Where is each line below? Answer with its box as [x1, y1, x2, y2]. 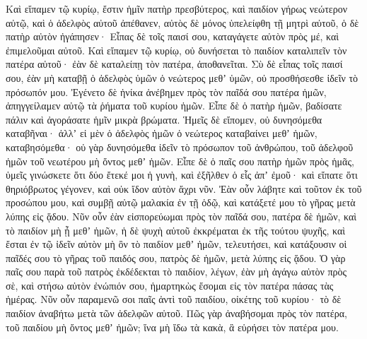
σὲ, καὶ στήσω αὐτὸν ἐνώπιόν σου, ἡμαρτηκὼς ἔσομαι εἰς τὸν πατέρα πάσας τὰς [6, 278, 334, 292]
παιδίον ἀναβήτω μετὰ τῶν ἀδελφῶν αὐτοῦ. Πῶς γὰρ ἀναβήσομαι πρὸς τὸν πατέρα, [6, 306, 347, 321]
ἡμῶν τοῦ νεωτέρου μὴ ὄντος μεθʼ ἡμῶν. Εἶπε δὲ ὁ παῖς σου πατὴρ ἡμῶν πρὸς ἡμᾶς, [6, 153, 354, 168]
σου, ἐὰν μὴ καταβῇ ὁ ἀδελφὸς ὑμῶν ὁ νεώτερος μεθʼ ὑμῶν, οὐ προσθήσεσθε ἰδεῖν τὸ [6, 70, 359, 85]
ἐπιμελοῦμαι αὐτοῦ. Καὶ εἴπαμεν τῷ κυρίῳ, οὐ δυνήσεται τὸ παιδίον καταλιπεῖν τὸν [6, 42, 347, 57]
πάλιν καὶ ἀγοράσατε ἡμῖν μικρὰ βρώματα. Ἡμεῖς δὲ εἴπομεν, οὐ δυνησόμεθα [6, 112, 322, 126]
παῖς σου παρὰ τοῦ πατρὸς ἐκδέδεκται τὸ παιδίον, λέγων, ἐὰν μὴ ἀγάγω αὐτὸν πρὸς [6, 264, 347, 279]
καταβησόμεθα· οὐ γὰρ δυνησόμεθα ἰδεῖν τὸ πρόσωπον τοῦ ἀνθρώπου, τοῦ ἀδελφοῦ [6, 139, 354, 154]
